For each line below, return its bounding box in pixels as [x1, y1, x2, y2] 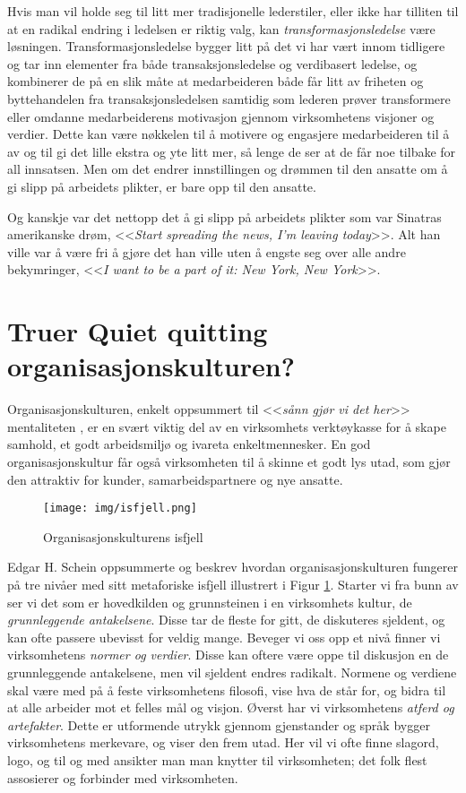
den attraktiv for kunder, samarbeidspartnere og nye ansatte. [7, 470, 343, 488]
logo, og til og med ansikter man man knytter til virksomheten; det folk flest [7, 750, 427, 769]
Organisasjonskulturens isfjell [43, 527, 203, 546]
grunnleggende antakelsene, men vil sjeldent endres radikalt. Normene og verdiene [7, 663, 457, 681]
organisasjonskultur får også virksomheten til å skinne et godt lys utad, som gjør [7, 453, 451, 470]
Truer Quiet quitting [7, 313, 268, 349]
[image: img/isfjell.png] [43, 502, 197, 515]
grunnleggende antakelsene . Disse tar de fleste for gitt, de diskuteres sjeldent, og [7, 610, 445, 629]
